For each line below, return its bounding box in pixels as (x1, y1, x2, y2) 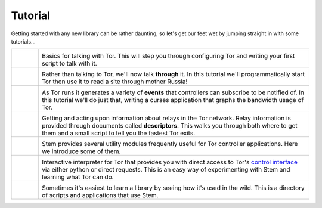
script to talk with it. (42, 60, 98, 68)
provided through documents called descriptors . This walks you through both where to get (42, 122, 298, 130)
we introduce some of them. (42, 147, 121, 156)
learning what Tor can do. (42, 173, 114, 181)
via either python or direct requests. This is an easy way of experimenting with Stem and (42, 166, 290, 174)
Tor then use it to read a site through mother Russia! (42, 77, 188, 86)
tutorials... (11, 38, 36, 45)
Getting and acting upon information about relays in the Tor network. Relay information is (42, 114, 292, 122)
